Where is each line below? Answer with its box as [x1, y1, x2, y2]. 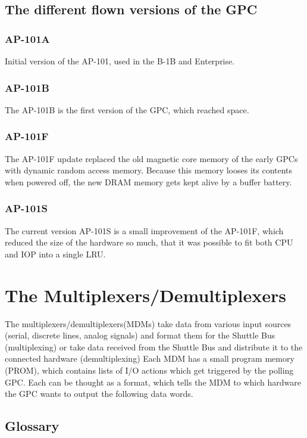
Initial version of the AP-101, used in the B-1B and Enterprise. [5, 55, 235, 67]
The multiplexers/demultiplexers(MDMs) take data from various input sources [5, 317, 292, 330]
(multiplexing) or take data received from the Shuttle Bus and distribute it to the [5, 340, 303, 353]
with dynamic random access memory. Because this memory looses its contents [5, 164, 293, 176]
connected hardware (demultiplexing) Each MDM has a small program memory [5, 352, 295, 365]
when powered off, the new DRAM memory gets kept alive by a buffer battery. [5, 175, 292, 188]
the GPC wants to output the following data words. [5, 387, 193, 400]
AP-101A [5, 31, 50, 46]
